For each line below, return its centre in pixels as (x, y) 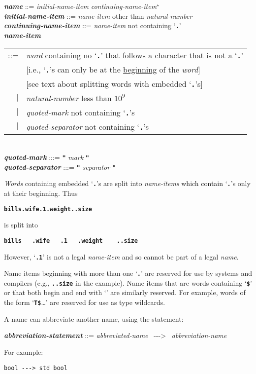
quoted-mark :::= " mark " (47, 157)
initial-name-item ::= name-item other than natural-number (98, 16)
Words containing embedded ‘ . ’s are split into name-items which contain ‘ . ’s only (127, 183)
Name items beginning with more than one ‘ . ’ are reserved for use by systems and (128, 273)
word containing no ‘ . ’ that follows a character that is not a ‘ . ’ (135, 55)
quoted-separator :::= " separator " (60, 167)
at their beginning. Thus (41, 193)
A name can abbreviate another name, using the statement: (94, 318)
